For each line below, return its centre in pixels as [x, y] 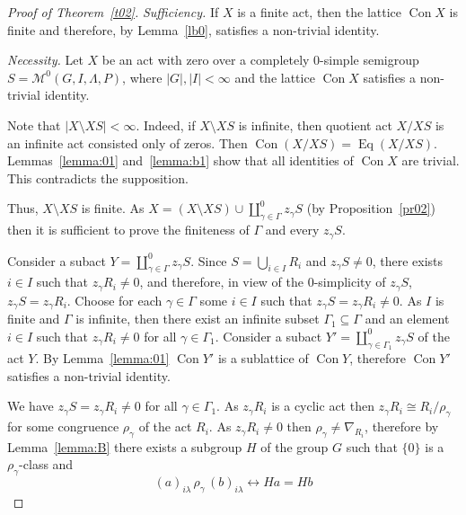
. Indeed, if [166, 124]
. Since [209, 260]
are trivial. [431, 160]
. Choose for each [114, 300]
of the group [295, 446]
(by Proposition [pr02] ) [371, 208]
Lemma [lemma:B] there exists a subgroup [125, 446]
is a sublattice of [263, 358]
